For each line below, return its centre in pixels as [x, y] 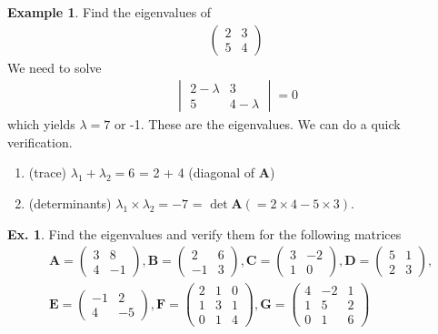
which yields [41, 124]
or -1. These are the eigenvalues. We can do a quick [257, 124]
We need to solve [55, 67]
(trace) [48, 172]
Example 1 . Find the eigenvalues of [109, 12]
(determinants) [70, 203]
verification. [40, 142]
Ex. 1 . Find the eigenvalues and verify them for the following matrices [204, 233]
